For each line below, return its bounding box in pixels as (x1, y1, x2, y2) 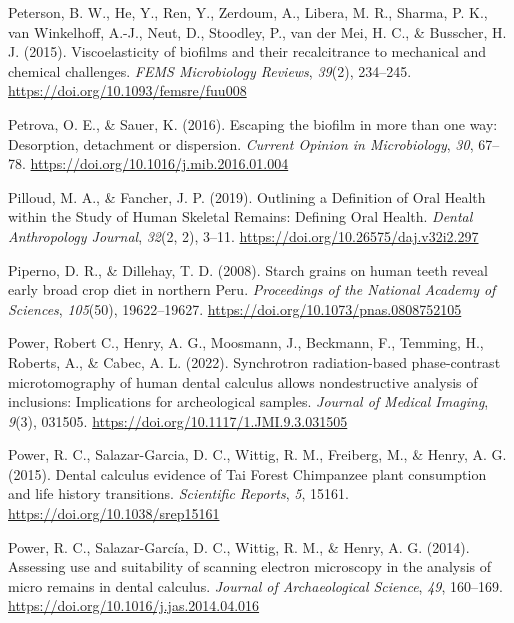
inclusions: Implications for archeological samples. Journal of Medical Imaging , (8, 391, 489, 412)
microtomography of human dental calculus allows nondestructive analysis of (8, 371, 478, 392)
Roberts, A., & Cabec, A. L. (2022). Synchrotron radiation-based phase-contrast (8, 351, 501, 372)
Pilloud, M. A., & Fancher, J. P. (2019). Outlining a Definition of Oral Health (8, 186, 486, 207)
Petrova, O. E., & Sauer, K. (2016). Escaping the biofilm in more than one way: (8, 113, 498, 134)
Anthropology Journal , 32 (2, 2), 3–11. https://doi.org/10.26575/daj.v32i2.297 (8, 225, 479, 246)
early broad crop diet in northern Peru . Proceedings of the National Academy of (8, 279, 496, 300)
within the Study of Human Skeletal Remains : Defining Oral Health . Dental (8, 206, 473, 227)
